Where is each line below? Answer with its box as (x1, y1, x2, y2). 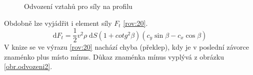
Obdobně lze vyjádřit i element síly (4, 17, 112, 28)
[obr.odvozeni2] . (4, 61, 52, 72)
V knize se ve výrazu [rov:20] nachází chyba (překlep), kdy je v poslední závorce (4, 42, 249, 52)
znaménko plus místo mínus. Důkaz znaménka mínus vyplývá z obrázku (4, 51, 224, 62)
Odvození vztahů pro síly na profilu (24, 1, 132, 11)
